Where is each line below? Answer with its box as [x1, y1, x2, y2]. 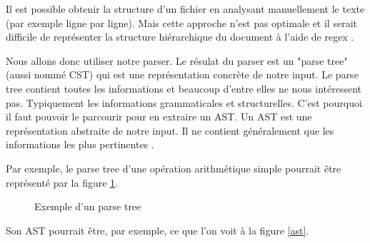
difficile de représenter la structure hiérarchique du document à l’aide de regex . [6, 29, 354, 44]
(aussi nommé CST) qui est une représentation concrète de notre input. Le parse [6, 67, 359, 82]
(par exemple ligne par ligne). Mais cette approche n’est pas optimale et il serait [6, 15, 357, 30]
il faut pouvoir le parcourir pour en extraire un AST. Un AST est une [6, 109, 312, 124]
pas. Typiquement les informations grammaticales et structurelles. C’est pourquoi [6, 95, 362, 110]
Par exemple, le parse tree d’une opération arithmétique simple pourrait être [6, 160, 341, 175]
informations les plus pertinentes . [6, 137, 154, 152]
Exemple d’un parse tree [34, 199, 141, 214]
